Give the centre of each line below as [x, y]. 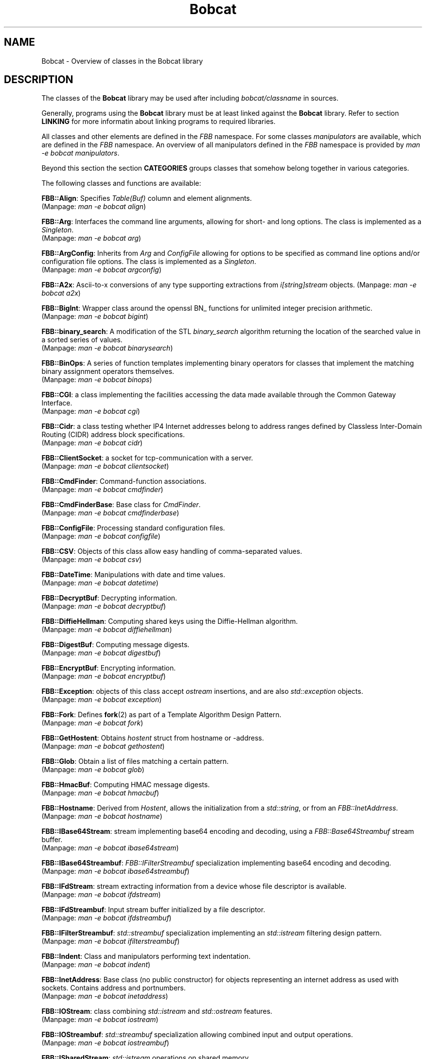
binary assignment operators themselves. [108, 371]
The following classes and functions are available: [121, 183]
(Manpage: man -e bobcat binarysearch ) [107, 348]
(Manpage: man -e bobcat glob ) [93, 770]
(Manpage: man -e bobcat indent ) [96, 965]
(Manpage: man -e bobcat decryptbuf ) [104, 606]
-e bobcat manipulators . [80, 153]
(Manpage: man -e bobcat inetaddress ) [105, 996]
